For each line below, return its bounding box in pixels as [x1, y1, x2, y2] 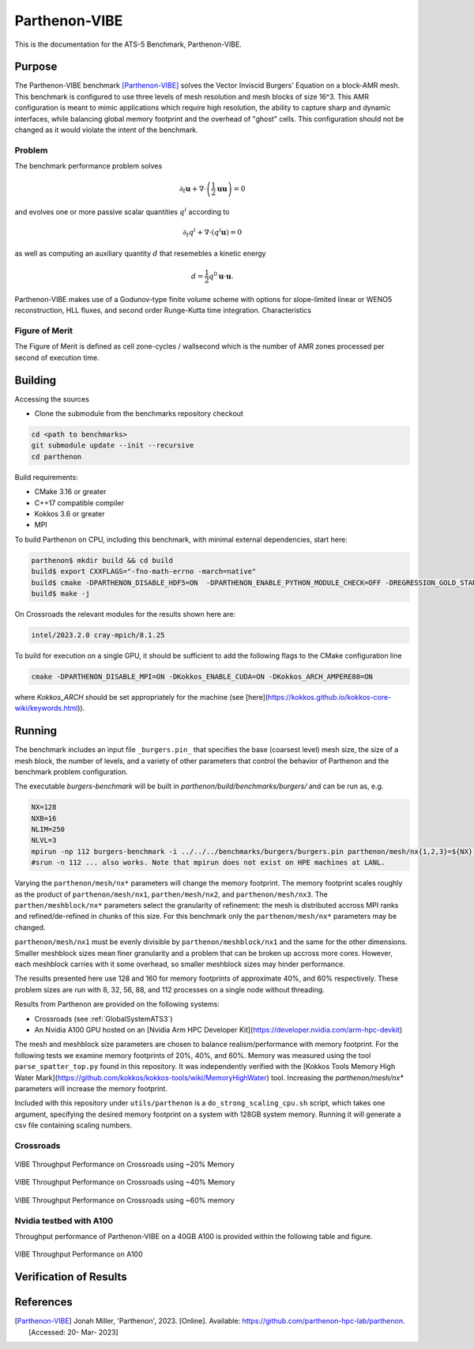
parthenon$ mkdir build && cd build [31, 556, 174, 565]
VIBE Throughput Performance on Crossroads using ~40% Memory [14, 1177, 235, 1187]
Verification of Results [14, 1270, 127, 1284]
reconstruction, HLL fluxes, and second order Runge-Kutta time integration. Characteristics [14, 305, 312, 316]
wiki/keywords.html [14, 704, 78, 713]
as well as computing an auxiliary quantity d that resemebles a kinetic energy [14, 248, 266, 258]
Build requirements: [14, 472, 78, 482]
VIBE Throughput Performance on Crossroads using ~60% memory [14, 1195, 235, 1205]
